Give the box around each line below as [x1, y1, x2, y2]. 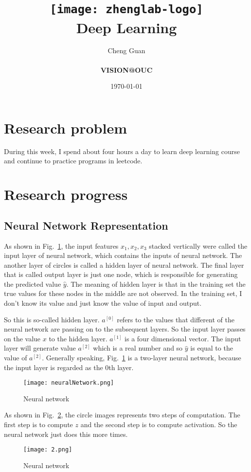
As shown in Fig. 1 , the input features [4, 240, 119, 251]
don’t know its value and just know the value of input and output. [4, 298, 202, 308]
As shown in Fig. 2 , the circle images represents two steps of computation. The [4, 410, 240, 420]
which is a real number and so [93, 343, 183, 353]
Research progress [4, 184, 128, 204]
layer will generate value [4, 343, 76, 353]
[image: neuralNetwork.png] [23, 379, 114, 387]
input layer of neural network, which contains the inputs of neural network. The [4, 250, 242, 260]
